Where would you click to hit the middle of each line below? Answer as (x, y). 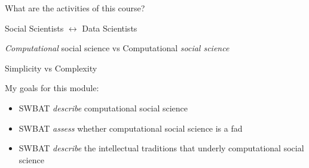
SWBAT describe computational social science (103, 108)
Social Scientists (34, 28)
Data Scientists (110, 28)
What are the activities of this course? (75, 8)
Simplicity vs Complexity (51, 68)
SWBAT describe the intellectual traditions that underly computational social (161, 148)
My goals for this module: (52, 88)
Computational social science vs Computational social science (117, 48)
